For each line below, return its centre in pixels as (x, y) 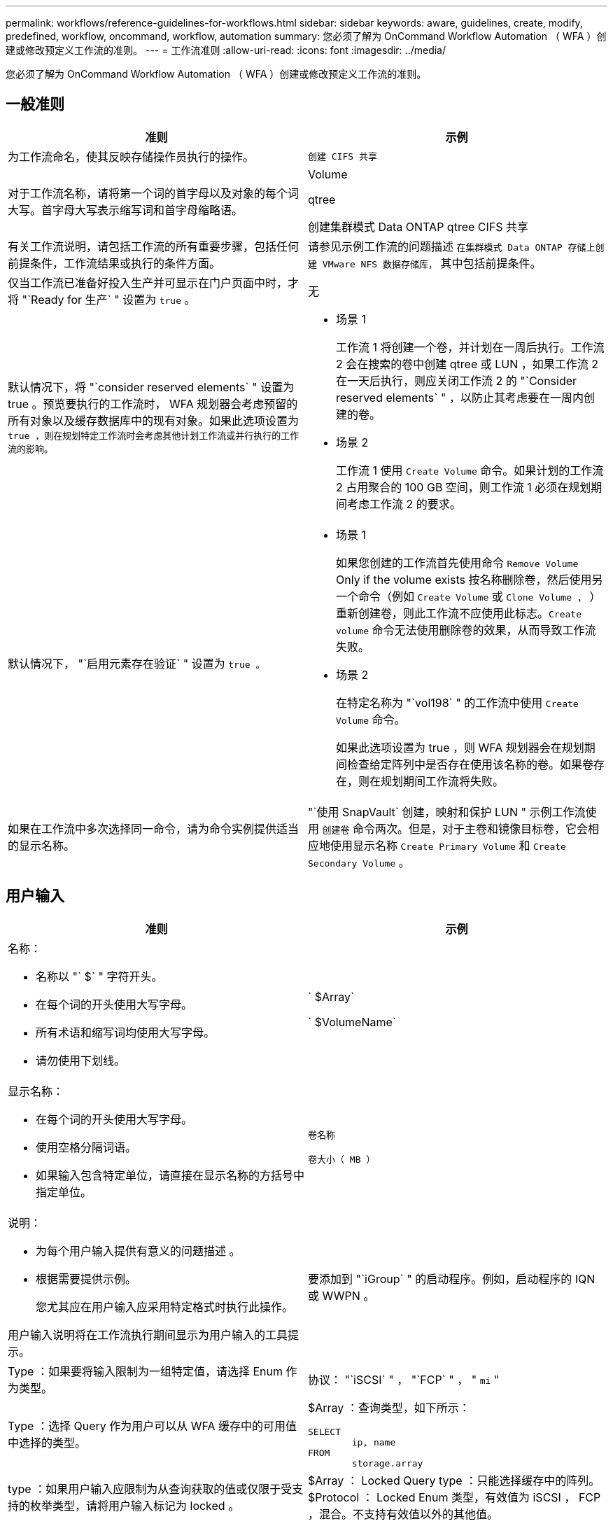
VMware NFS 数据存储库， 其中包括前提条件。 (432, 263)
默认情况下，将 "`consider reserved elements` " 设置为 (151, 387)
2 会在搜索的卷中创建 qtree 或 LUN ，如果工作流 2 (467, 364)
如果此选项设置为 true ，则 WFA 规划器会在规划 (460, 747)
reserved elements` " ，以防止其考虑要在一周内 (460, 397)
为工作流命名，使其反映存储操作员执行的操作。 (131, 156)
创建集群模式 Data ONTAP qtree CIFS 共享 (418, 226)
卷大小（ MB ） (342, 1159)
